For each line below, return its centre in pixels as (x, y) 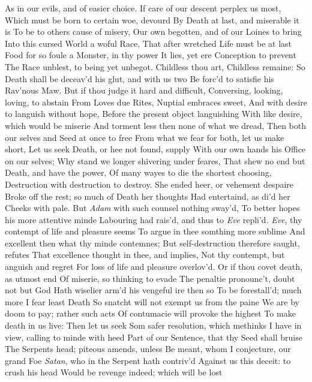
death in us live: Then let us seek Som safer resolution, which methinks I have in (153, 325)
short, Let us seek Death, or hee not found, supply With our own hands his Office (155, 149)
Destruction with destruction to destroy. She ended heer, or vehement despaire (149, 184)
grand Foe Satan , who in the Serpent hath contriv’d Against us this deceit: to (148, 360)
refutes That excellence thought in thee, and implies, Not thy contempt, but (145, 255)
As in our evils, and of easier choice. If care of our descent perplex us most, (143, 8)
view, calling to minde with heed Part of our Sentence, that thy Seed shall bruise (154, 337)
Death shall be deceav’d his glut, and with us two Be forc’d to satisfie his (139, 78)
